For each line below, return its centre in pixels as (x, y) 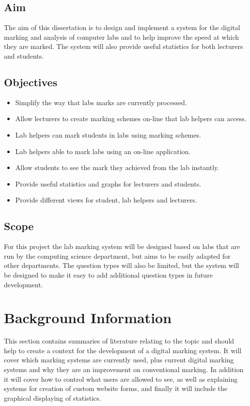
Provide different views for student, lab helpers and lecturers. (106, 200)
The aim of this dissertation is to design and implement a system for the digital (122, 27)
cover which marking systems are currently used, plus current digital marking (119, 360)
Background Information (88, 318)
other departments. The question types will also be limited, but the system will (122, 265)
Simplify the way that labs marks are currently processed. (101, 102)
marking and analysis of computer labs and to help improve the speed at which (121, 37)
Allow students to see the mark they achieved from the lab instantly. (117, 167)
